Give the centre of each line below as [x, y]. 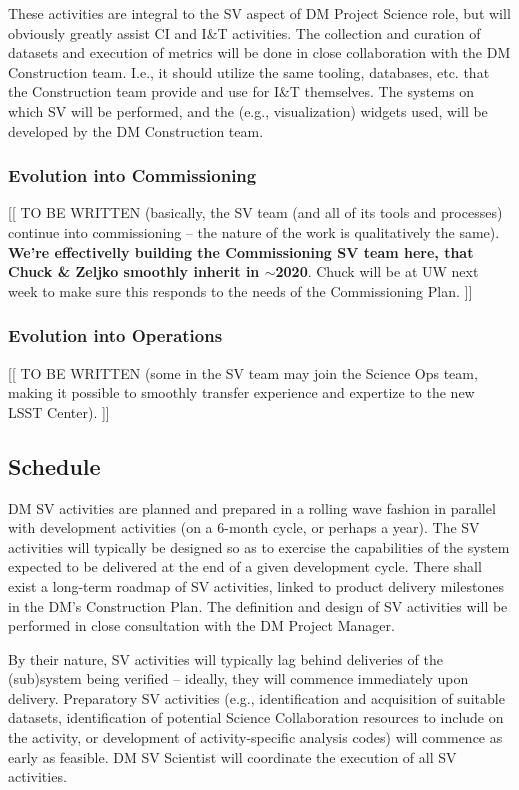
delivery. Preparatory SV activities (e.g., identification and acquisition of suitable [256, 697]
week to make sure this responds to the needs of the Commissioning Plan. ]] [240, 290]
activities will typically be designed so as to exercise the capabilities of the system [259, 546]
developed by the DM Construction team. [136, 130]
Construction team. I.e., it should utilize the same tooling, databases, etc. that [249, 71]
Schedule [54, 465]
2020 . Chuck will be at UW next [377, 271]
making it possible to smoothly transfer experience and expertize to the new [241, 392]
